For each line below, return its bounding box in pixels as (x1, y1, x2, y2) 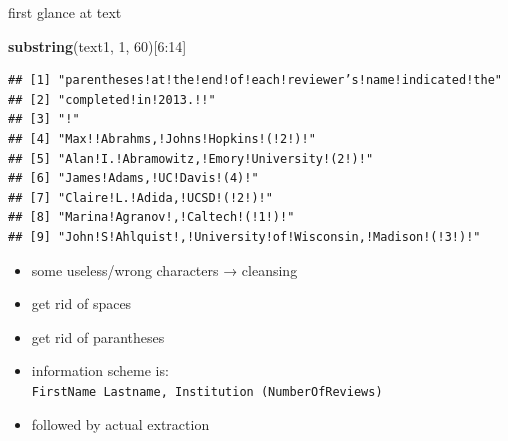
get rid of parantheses (31, 326, 165, 347)
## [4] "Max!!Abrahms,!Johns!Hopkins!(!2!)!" (8, 131, 316, 146)
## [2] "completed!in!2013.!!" (8, 92, 216, 107)
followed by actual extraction (31, 413, 210, 434)
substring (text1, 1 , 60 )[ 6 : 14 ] (8, 35, 187, 56)
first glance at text (8, 2, 122, 22)
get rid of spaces (31, 293, 132, 314)
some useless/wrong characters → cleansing (31, 259, 298, 280)
